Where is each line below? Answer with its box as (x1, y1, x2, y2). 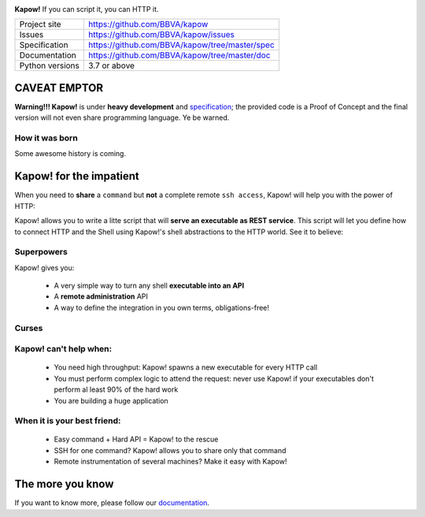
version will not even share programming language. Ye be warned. (14, 113, 230, 122)
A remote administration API (54, 292, 149, 301)
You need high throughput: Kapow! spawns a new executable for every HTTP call (54, 363, 318, 372)
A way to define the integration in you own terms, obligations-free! (54, 303, 270, 312)
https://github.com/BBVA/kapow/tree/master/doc (87, 50, 271, 61)
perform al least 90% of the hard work (54, 385, 179, 394)
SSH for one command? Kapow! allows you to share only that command (54, 445, 286, 455)
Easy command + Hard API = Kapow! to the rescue (54, 434, 219, 444)
